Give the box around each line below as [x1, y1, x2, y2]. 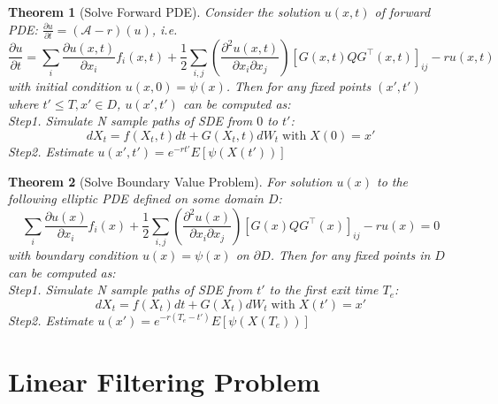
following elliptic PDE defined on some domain [8, 189, 264, 208]
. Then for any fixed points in [270, 246, 431, 264]
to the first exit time [269, 280, 379, 299]
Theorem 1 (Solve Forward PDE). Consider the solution [8, 3, 320, 20]
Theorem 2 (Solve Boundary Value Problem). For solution [8, 172, 333, 190]
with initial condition [8, 77, 121, 95]
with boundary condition [8, 246, 138, 264]
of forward [374, 3, 431, 20]
